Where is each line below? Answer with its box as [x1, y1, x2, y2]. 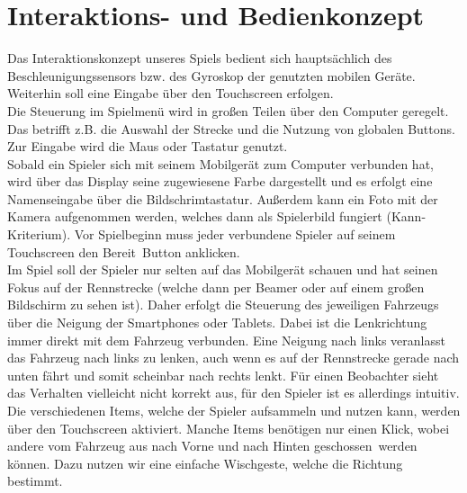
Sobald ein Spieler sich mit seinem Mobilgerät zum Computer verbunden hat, [7, 154, 434, 173]
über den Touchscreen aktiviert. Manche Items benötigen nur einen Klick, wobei [7, 418, 450, 437]
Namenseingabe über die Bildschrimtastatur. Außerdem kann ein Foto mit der [7, 189, 438, 208]
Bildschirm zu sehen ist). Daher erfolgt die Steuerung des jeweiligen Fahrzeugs [7, 295, 439, 314]
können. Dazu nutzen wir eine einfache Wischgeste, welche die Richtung [7, 453, 403, 472]
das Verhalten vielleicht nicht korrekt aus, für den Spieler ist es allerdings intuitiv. [7, 383, 460, 402]
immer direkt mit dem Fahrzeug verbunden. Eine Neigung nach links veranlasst [7, 330, 445, 349]
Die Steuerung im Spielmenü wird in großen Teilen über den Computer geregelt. [7, 101, 449, 120]
